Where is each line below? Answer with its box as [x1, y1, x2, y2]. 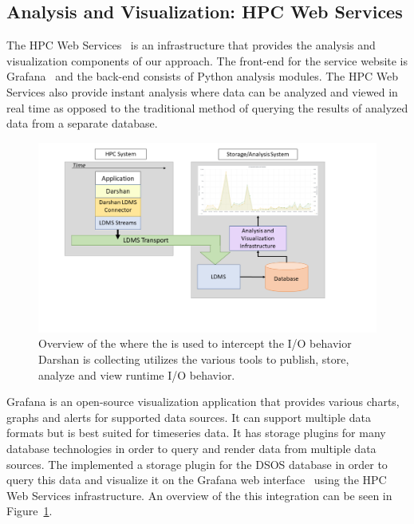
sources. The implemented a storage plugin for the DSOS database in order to [6, 455, 388, 472]
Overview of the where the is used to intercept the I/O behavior [38, 335, 352, 352]
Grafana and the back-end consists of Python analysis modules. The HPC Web [6, 68, 399, 85]
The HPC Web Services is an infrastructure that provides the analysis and [6, 37, 376, 53]
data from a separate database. [6, 115, 158, 132]
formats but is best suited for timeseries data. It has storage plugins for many [6, 424, 386, 441]
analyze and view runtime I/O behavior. [38, 366, 235, 383]
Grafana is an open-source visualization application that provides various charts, [6, 393, 400, 410]
